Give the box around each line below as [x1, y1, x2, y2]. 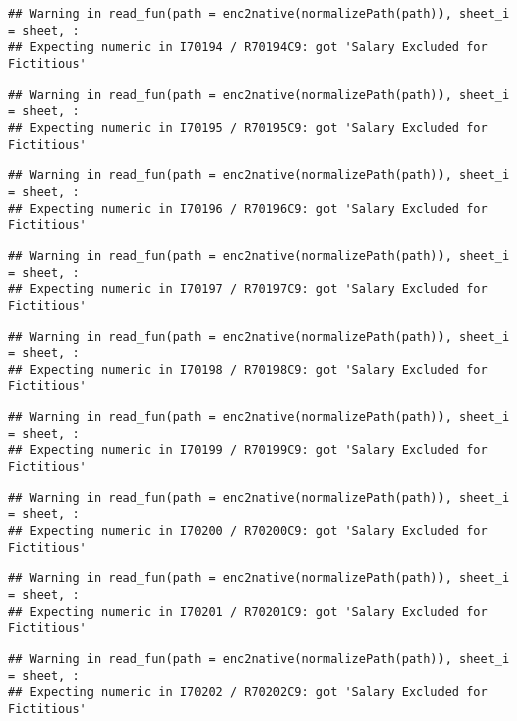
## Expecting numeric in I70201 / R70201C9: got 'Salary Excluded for [8, 604, 488, 619]
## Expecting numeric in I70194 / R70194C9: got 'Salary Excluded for [8, 40, 488, 55]
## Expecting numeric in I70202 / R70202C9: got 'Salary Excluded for [8, 685, 488, 700]
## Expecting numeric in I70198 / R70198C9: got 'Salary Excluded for [8, 362, 488, 377]
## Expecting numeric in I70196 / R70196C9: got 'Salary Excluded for [8, 201, 488, 216]
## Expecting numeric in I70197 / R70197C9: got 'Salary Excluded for [8, 282, 488, 297]
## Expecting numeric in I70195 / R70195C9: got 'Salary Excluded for [8, 120, 488, 135]
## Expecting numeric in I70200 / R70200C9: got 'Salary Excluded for [8, 524, 488, 539]
